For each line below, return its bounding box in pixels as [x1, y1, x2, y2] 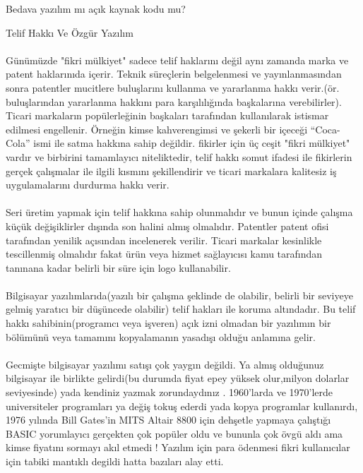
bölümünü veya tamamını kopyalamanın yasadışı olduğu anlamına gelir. [6, 329, 316, 344]
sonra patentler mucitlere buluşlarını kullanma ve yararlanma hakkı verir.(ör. [6, 80, 340, 95]
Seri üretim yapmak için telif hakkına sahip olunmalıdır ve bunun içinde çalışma [6, 205, 353, 220]
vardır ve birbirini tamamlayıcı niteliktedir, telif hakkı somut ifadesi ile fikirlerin [6, 149, 352, 164]
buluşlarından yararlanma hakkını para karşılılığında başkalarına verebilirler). [6, 94, 342, 109]
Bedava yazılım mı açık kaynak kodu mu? [6, 1, 186, 16]
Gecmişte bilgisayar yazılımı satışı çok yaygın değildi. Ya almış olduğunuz [6, 357, 324, 371]
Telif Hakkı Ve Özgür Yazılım [6, 25, 133, 40]
